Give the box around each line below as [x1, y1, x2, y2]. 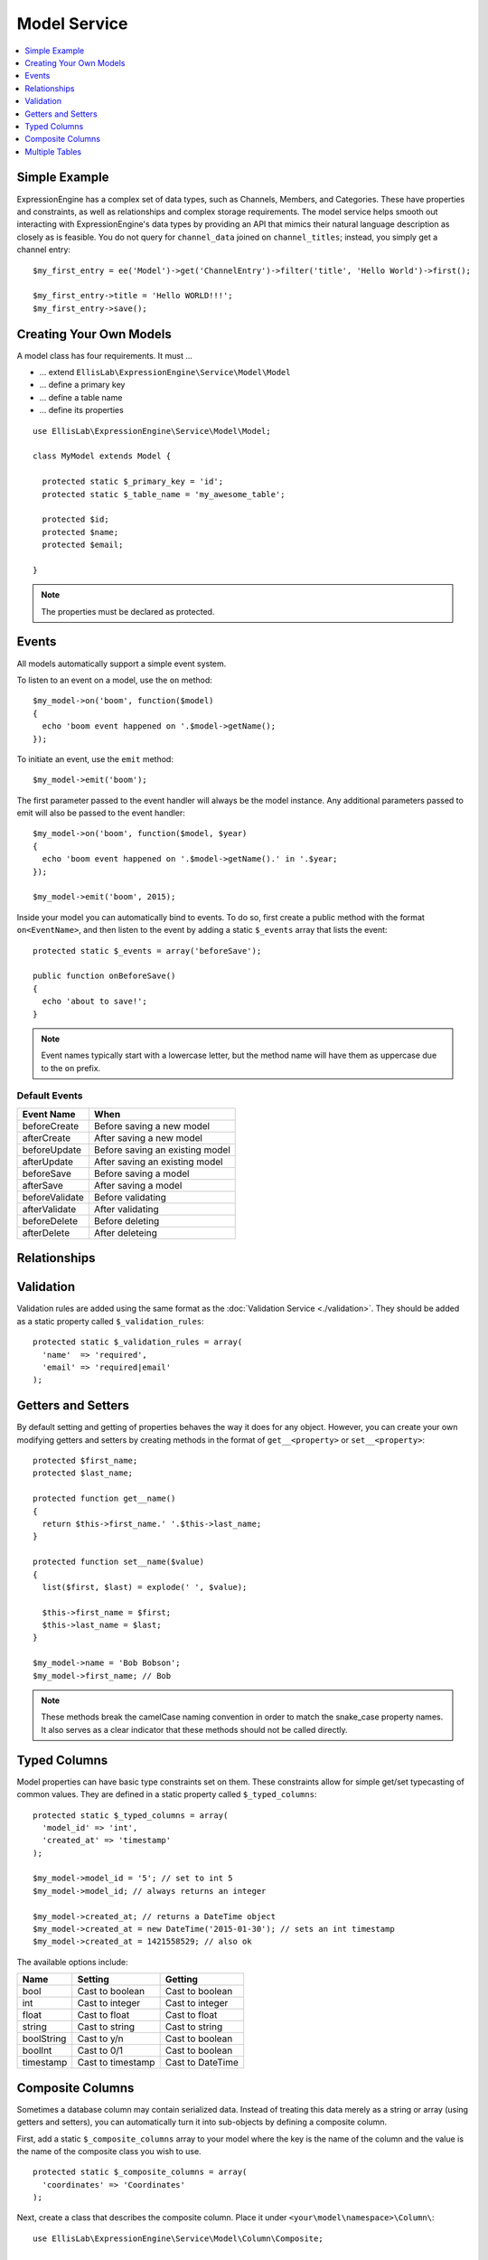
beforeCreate [22, 1119, 80, 1132]
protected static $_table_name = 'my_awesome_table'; [42, 489, 286, 499]
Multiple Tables [24, 146, 81, 157]
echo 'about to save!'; [42, 996, 148, 1007]
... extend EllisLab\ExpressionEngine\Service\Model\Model [39, 367, 291, 377]
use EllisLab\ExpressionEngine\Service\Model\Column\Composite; [33, 2233, 324, 2244]
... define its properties [39, 405, 124, 416]
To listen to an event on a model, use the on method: [16, 674, 212, 685]
